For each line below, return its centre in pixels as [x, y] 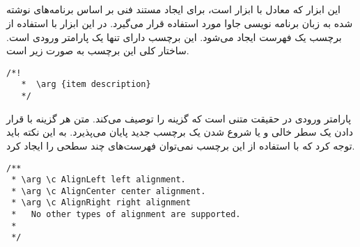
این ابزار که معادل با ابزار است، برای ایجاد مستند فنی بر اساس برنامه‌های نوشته [173, 9]
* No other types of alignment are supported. [126, 215]
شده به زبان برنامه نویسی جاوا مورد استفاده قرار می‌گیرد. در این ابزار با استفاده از [180, 23]
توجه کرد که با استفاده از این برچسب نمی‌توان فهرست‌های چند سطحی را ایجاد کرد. [181, 145]
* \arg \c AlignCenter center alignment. [109, 191]
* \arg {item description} [86, 85]
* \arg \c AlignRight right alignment [101, 203]
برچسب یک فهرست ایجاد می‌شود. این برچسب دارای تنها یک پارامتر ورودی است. [174, 37]
